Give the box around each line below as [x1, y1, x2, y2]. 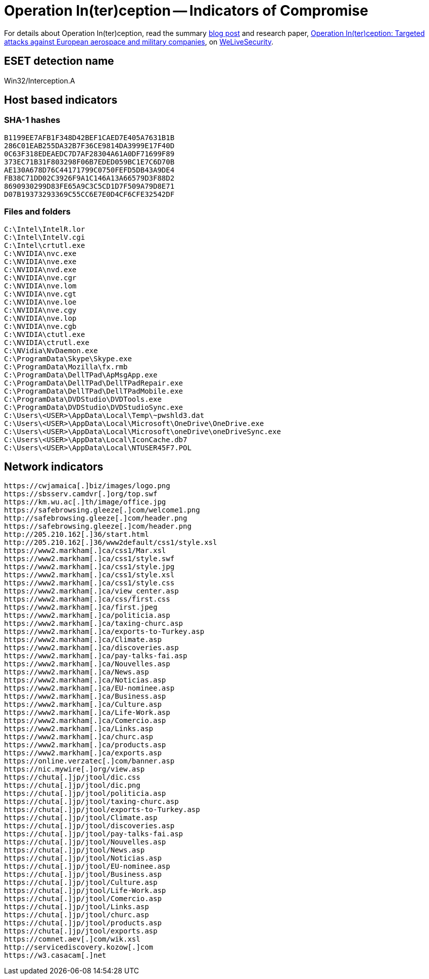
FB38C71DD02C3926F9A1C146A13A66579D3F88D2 [4, 174, 175, 182]
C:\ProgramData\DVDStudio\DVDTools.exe [4, 395, 162, 403]
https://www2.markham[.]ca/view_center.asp [4, 587, 179, 595]
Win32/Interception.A [4, 76, 75, 85]
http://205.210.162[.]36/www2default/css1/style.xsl [4, 538, 217, 547]
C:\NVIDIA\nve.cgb [4, 322, 77, 330]
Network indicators [4, 460, 104, 473]
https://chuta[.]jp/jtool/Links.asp [4, 903, 149, 911]
